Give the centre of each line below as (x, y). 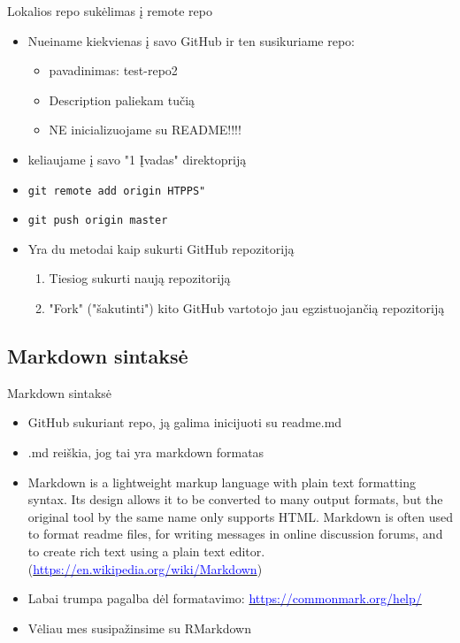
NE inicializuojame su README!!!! (145, 130)
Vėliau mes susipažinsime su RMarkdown (140, 628)
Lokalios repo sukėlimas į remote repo (110, 11)
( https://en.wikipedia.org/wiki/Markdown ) (145, 568)
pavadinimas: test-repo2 (113, 70)
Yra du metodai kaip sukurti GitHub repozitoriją (161, 248)
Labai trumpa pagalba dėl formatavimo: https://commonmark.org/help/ (225, 598)
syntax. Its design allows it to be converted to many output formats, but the (235, 499)
